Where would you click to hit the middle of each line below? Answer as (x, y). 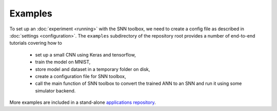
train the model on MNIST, (63, 62)
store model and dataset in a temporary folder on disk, (93, 69)
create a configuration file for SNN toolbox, (81, 76)
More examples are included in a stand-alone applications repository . (83, 102)
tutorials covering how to (36, 43)
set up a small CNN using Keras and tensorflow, (85, 54)
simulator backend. (55, 90)
